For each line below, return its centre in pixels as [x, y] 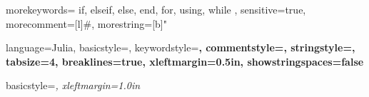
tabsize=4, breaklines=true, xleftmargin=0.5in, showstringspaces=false [185, 61]
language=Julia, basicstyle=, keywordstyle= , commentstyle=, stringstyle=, [181, 47]
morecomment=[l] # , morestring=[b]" [86, 23]
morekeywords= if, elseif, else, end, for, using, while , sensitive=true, [156, 9]
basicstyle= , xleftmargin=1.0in [73, 85]
